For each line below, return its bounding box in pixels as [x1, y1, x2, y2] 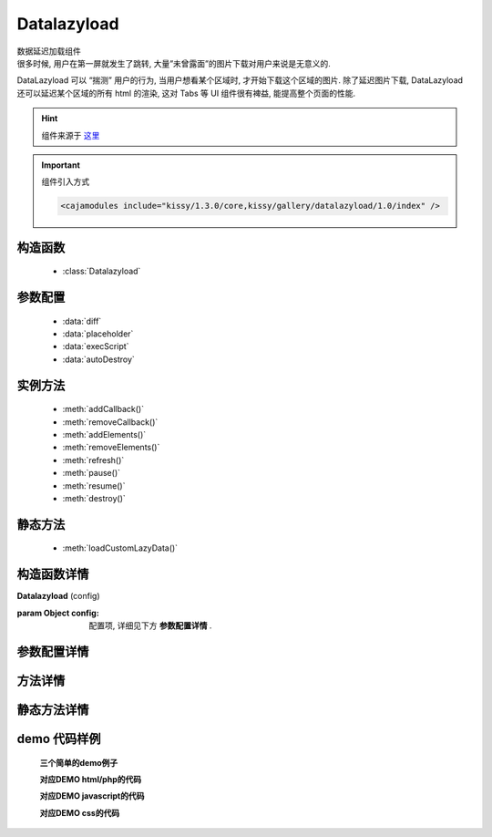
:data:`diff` [62, 315, 102, 326]
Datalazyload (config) [16, 591, 100, 602]
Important [41, 160, 81, 170]
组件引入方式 [41, 176, 90, 187]
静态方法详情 [16, 702, 89, 718]
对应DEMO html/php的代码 [39, 773, 141, 784]
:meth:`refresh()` [62, 454, 125, 465]
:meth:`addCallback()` [62, 404, 145, 415]
